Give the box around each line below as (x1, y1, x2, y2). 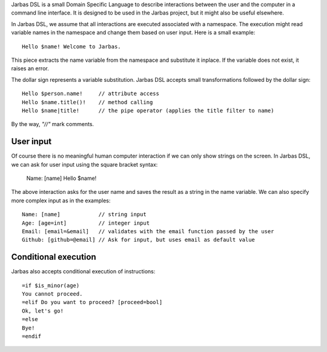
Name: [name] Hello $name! (26, 174, 97, 182)
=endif (22, 333, 42, 339)
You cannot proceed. (22, 291, 83, 297)
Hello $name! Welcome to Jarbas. (22, 43, 121, 50)
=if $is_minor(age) (22, 282, 80, 289)
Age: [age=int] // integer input (22, 219, 150, 227)
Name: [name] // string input (22, 211, 147, 218)
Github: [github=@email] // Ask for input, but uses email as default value (22, 236, 256, 244)
